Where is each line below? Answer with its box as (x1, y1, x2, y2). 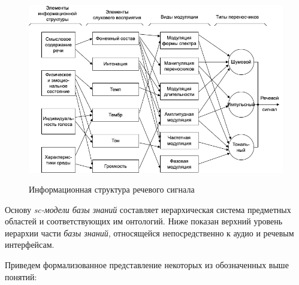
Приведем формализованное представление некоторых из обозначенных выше (5, 259, 289, 271)
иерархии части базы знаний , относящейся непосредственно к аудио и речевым (5, 226, 294, 239)
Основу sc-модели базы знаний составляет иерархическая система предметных (5, 203, 291, 215)
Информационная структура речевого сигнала (29, 183, 195, 196)
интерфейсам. (5, 238, 55, 251)
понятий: (5, 270, 37, 283)
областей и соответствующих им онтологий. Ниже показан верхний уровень (5, 215, 283, 227)
